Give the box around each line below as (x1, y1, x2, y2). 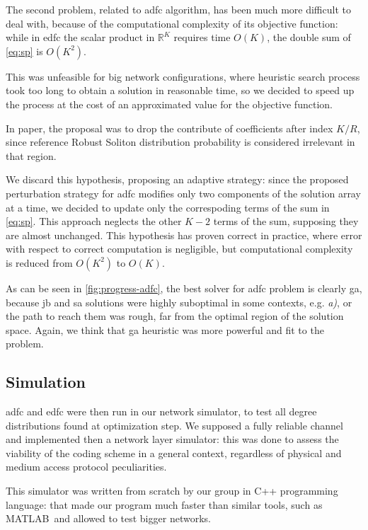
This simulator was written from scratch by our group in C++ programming (6, 483, 338, 498)
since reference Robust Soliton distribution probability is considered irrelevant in (6, 134, 355, 149)
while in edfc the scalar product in (6, 30, 155, 45)
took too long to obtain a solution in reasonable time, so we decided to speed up (6, 83, 355, 98)
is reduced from (6, 255, 73, 270)
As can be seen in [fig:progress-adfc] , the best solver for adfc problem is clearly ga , (6, 280, 362, 295)
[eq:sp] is (6, 43, 43, 58)
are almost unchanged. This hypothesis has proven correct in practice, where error (6, 227, 362, 242)
